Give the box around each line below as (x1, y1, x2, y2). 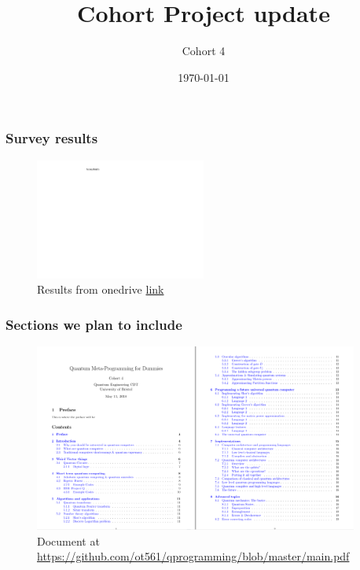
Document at (37, 532, 100, 549)
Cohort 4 (182, 43, 226, 59)
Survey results (6, 128, 98, 148)
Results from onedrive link (37, 281, 164, 298)
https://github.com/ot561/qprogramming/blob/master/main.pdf (37, 548, 350, 564)
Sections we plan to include (6, 314, 182, 334)
